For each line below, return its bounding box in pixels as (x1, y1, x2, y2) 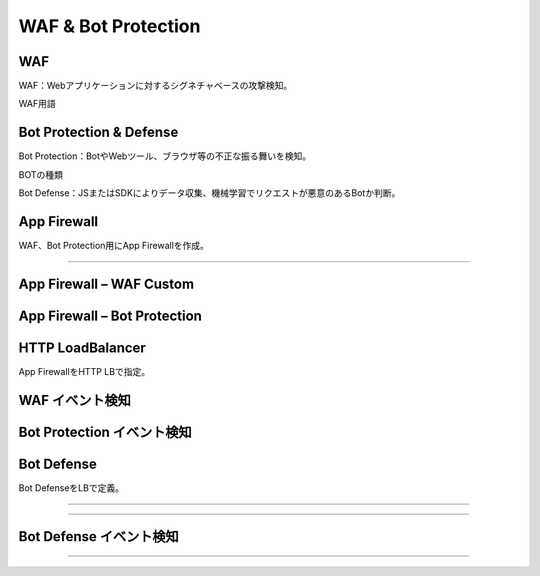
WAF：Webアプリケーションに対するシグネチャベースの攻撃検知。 (18, 80, 293, 92)
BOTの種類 (18, 168, 64, 180)
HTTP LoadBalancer (18, 339, 147, 356)
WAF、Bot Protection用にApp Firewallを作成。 (18, 240, 210, 252)
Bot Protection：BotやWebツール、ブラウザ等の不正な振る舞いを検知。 (18, 150, 312, 162)
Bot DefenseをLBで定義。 (18, 481, 125, 494)
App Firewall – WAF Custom (18, 275, 195, 292)
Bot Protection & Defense (18, 124, 179, 141)
